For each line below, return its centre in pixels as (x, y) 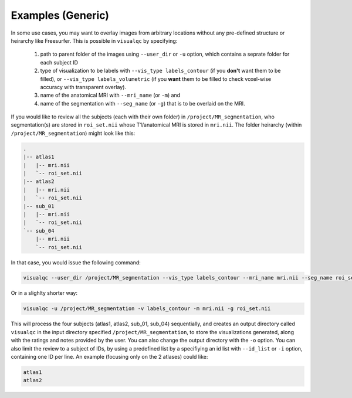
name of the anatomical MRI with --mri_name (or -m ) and (110, 95)
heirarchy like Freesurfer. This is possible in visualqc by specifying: (94, 40)
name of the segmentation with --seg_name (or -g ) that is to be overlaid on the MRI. (143, 103)
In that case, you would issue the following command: (76, 262)
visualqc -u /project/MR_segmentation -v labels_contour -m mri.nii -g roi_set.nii (147, 309)
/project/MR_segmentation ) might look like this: (73, 133)
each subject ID (59, 62)
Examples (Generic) (60, 15)
